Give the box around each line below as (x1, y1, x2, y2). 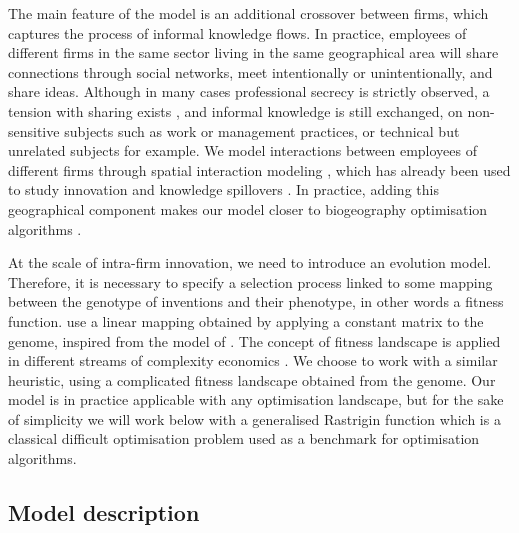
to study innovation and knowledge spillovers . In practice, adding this (8, 179, 439, 200)
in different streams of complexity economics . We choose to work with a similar (8, 350, 498, 371)
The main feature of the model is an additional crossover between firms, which (8, 3, 489, 23)
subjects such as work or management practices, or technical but (64, 120, 460, 141)
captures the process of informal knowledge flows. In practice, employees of (8, 22, 467, 43)
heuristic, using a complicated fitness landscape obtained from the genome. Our (8, 369, 496, 390)
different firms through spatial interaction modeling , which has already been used (8, 159, 511, 180)
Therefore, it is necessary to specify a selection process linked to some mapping (8, 271, 493, 292)
